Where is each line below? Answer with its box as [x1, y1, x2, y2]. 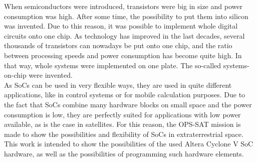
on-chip [4, 70, 27, 80]
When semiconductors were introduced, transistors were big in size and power [4, 1, 242, 11]
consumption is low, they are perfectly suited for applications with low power [4, 109, 241, 119]
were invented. [29, 70, 73, 80]
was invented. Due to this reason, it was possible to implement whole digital [4, 21, 238, 31]
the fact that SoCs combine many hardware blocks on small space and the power [4, 99, 252, 109]
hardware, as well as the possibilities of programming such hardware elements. [4, 148, 244, 158]
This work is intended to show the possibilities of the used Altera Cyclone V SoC [4, 138, 253, 149]
